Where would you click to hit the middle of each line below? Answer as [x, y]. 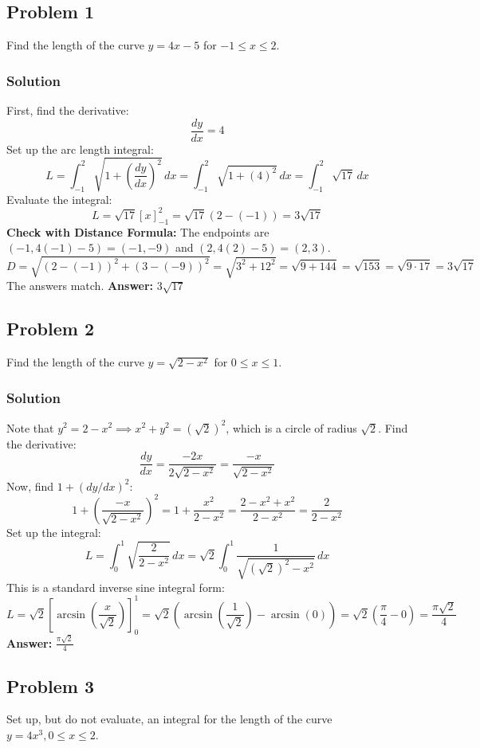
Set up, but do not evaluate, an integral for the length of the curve [169, 719]
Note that [30, 427]
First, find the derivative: [68, 110]
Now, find [30, 486]
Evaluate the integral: [59, 199]
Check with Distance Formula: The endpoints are [138, 231]
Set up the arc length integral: [80, 149]
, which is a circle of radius [291, 427]
